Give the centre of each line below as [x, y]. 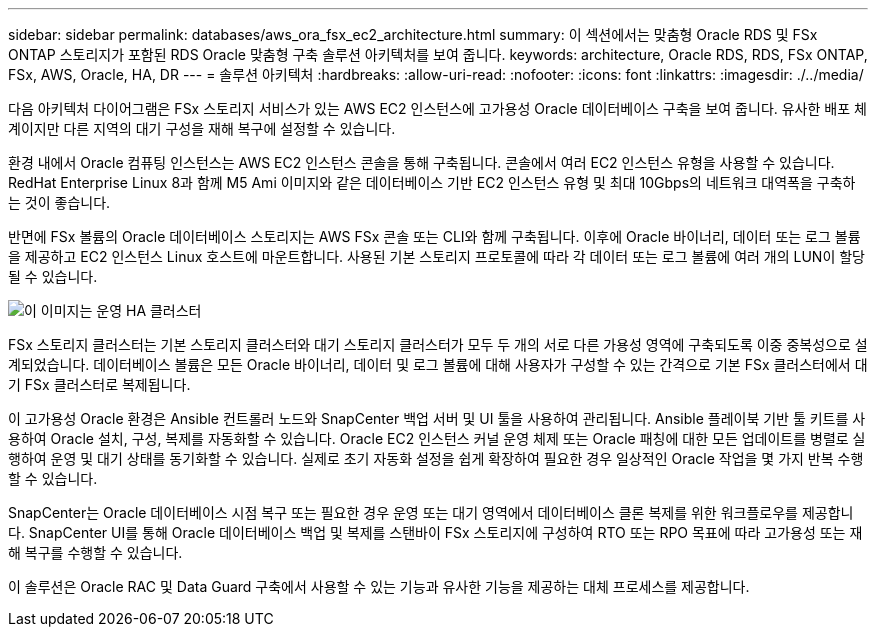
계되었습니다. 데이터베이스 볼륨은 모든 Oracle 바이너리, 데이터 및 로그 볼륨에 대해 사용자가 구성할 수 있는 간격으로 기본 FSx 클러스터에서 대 [438, 364]
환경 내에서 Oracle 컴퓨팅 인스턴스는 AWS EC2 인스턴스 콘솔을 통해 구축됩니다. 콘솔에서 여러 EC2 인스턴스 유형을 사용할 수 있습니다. [421, 162]
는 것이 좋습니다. [59, 202]
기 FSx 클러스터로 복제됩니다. [99, 384]
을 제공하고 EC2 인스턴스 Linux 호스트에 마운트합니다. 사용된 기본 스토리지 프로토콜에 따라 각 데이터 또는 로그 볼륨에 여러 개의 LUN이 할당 [436, 256]
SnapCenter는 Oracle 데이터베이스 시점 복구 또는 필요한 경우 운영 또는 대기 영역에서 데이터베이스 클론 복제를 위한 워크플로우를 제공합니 [431, 512]
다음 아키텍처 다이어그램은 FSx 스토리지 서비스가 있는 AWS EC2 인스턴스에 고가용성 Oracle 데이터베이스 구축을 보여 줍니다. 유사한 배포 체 [437, 108]
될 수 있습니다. [53, 276]
